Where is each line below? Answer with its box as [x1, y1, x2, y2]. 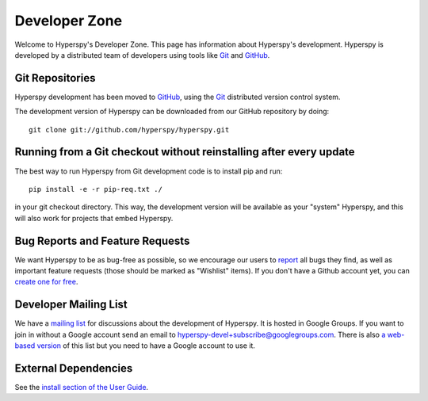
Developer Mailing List [14, 298, 128, 311]
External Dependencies [14, 361, 133, 375]
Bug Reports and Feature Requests [14, 234, 190, 247]
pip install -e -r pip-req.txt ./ [29, 185, 162, 193]
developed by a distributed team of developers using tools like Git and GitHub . [14, 50, 270, 59]
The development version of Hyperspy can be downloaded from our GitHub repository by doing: [14, 107, 330, 116]
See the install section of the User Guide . [14, 382, 149, 391]
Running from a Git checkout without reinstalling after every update [14, 145, 356, 158]
